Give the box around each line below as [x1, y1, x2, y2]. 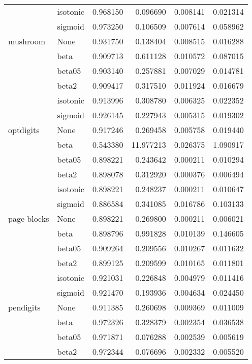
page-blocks [8, 213, 49, 224]
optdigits [8, 124, 40, 136]
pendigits [8, 301, 41, 313]
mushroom [8, 35, 46, 47]
